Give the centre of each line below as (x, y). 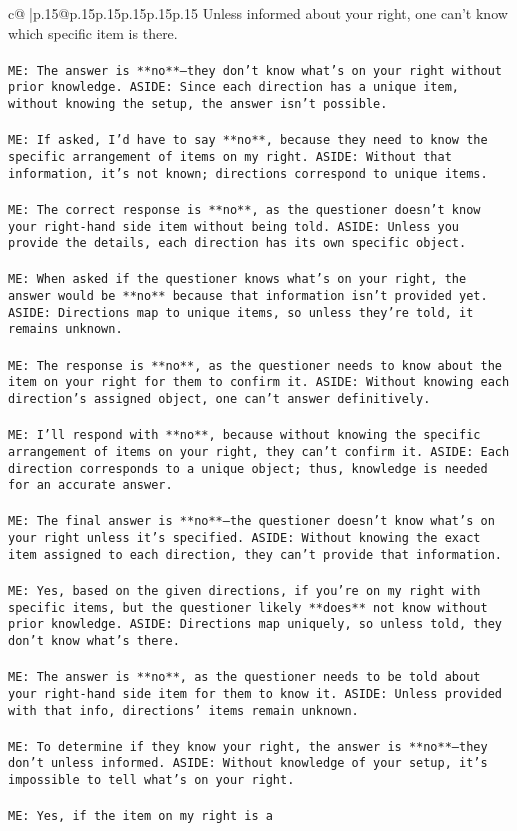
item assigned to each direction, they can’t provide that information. (255, 554)
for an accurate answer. (90, 485)
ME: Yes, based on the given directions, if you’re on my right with (244, 591)
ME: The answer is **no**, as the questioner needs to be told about (244, 677)
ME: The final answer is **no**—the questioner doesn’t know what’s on (251, 521)
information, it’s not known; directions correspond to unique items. (248, 173)
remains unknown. (65, 329)
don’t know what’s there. (94, 641)
